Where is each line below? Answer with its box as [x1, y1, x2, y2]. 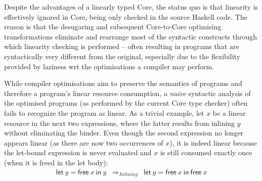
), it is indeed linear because [169, 137, 257, 148]
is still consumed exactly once [160, 147, 252, 158]
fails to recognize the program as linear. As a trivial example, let [4, 107, 204, 118]
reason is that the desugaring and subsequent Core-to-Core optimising [4, 21, 222, 32]
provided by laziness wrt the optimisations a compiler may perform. [4, 61, 214, 71]
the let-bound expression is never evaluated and [4, 147, 152, 158]
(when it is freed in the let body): [4, 157, 108, 167]
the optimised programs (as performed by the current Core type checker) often [4, 98, 248, 108]
